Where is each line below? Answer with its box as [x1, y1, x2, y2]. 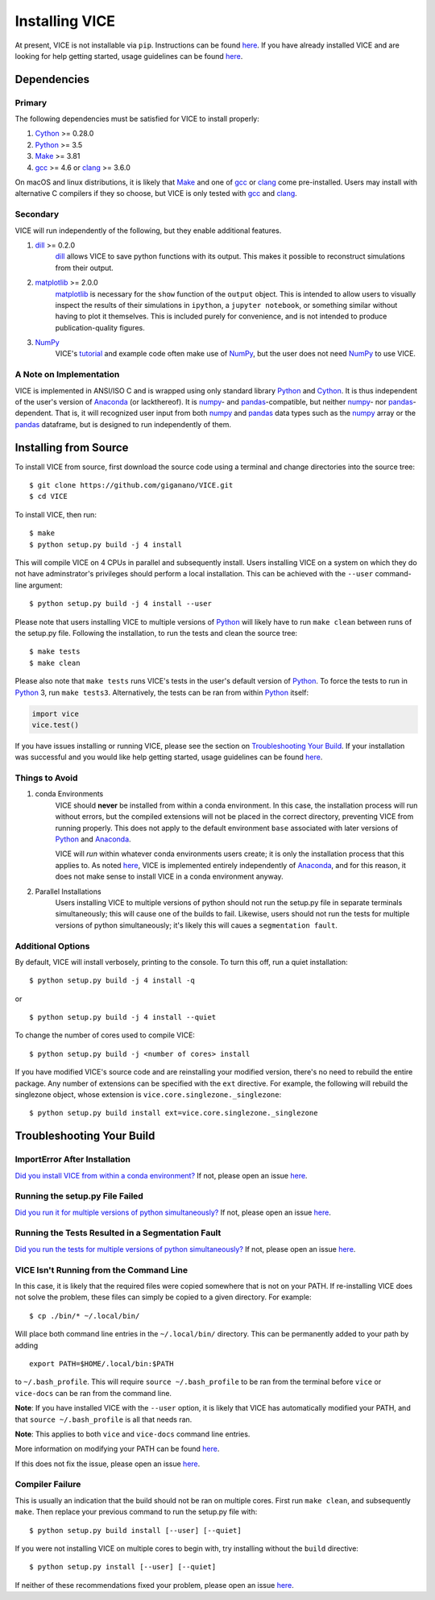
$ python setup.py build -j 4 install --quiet [29, 1012, 217, 1022]
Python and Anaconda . [55, 834, 132, 844]
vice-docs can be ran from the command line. [14, 1388, 172, 1398]
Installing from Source [14, 440, 129, 455]
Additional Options [14, 940, 90, 951]
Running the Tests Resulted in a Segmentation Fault [14, 1228, 222, 1239]
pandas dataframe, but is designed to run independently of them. [14, 419, 232, 429]
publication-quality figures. [55, 322, 145, 332]
